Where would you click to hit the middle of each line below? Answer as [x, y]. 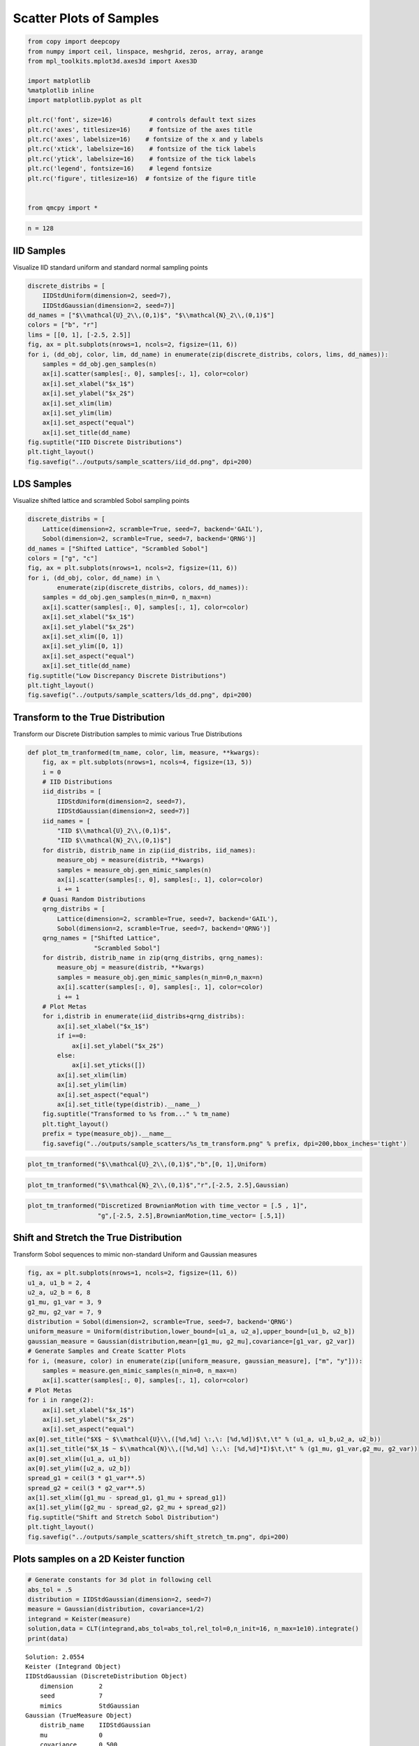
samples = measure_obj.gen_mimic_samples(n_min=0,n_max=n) [160, 977]
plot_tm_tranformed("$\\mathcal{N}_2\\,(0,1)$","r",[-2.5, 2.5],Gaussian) [159, 1185]
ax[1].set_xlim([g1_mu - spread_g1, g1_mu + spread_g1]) [127, 1498]
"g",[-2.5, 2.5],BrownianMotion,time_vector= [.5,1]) [191, 1216]
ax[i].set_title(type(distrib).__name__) [129, 1104]
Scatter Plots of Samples [86, 18]
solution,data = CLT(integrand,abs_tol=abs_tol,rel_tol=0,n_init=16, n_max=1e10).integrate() [193, 1629]
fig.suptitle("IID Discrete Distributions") [105, 442]
